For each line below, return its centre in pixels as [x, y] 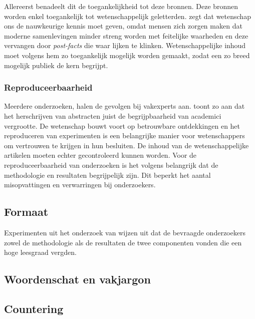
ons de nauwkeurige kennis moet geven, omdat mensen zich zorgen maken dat [123, 26]
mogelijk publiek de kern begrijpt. [56, 65]
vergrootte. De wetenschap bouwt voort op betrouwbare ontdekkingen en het [122, 125]
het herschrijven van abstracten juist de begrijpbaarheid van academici [113, 115]
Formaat [26, 212]
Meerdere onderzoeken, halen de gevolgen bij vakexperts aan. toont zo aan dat [124, 106]
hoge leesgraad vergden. [40, 252]
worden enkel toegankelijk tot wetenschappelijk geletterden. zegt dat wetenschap [127, 16]
